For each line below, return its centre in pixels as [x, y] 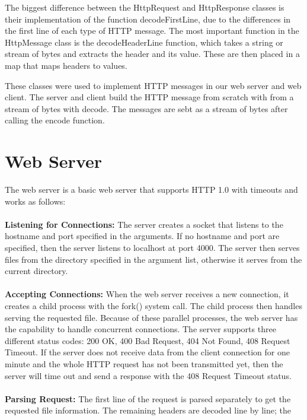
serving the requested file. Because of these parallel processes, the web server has [151, 317]
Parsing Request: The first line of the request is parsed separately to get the [148, 398]
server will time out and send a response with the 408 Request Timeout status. [148, 375]
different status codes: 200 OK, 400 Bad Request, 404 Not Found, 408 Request [148, 340]
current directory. [36, 271]
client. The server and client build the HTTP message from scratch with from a [149, 97]
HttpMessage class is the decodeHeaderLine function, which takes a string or [144, 42]
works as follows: [35, 201]
